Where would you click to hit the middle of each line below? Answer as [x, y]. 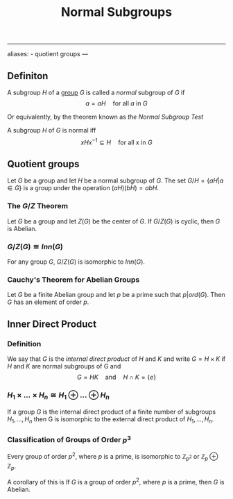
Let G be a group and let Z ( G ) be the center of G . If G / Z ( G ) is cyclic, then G [114, 221]
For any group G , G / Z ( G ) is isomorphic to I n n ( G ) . [76, 262]
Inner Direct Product [52, 324]
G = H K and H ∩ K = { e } [116, 377]
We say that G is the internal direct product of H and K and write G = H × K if [116, 359]
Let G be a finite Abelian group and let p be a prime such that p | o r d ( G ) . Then [116, 295]
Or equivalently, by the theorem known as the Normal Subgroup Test [105, 117]
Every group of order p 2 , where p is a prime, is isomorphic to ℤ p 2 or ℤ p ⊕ [113, 457]
